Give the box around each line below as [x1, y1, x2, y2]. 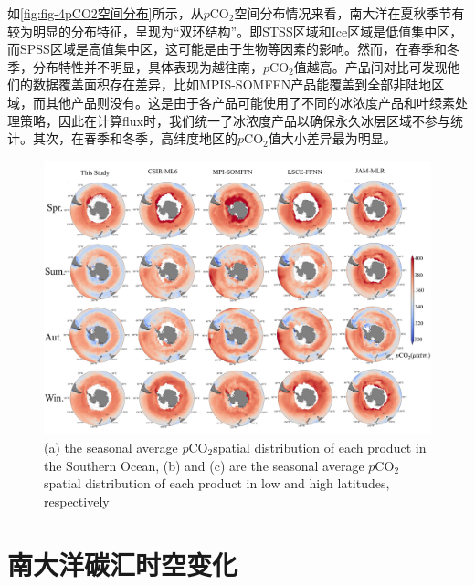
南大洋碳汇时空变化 [7, 545, 238, 582]
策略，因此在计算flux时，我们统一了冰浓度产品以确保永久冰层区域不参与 [19, 110, 450, 130]
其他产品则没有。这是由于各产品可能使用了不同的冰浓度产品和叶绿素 [45, 92, 455, 111]
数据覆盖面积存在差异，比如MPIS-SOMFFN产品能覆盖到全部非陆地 [32, 75, 432, 94]
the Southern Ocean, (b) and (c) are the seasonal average [44, 455, 364, 475]
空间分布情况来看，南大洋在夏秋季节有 [234, 4, 465, 22]
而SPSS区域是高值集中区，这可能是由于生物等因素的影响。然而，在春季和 [7, 39, 447, 58]
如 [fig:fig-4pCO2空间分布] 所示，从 [7, 4, 204, 22]
